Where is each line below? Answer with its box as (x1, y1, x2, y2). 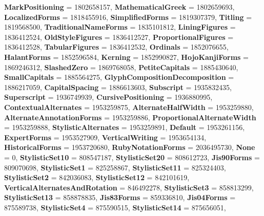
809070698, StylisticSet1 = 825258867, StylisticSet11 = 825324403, (4, 162, 226, 172)
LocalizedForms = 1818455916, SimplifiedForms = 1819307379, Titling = (4, 11, 252, 22)
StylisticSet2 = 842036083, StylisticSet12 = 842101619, (4, 172, 190, 183)
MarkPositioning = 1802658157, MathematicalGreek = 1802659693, (4, 2, 235, 12)
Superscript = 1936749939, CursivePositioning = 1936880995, (4, 92, 213, 102)
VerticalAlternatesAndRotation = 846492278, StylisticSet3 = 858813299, (4, 182, 254, 192)
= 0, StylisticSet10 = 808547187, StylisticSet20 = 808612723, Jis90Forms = (4, 152, 260, 162)
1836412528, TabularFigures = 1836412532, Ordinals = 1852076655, (4, 41, 229, 52)
